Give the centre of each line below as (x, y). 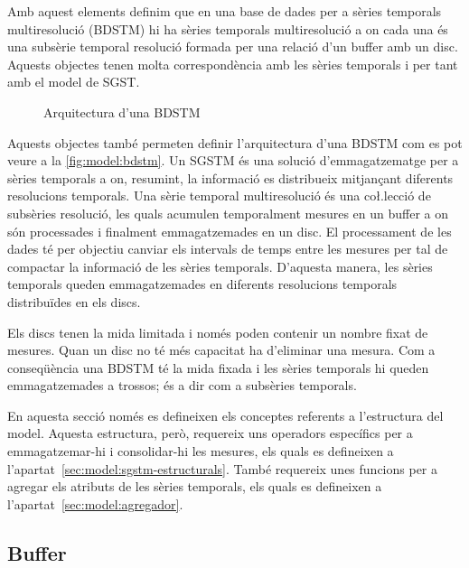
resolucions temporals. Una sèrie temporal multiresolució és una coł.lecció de (219, 196)
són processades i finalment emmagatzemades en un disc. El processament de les (230, 231)
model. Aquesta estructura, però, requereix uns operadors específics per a (210, 433)
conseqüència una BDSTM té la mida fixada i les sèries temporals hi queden (218, 367)
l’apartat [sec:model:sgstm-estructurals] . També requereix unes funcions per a (223, 468)
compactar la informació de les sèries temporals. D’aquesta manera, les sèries (220, 266)
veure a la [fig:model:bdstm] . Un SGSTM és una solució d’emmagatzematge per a (233, 160)
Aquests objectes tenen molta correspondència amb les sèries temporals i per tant (233, 64)
